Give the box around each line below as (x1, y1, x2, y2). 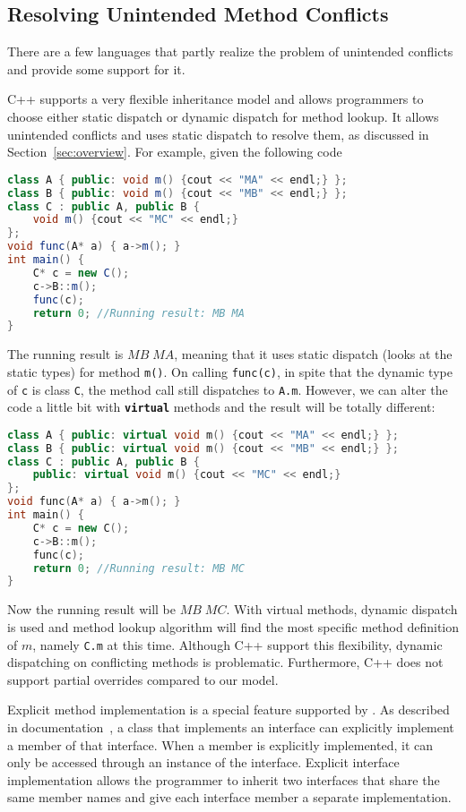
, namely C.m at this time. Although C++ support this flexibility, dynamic (32, 635, 443, 654)
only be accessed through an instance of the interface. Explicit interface (7, 753, 400, 772)
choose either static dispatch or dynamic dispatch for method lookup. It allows (7, 107, 439, 125)
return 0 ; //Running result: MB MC (32, 561, 245, 575)
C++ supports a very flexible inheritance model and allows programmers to (7, 90, 424, 108)
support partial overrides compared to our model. (7, 670, 279, 688)
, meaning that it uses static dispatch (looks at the (174, 345, 453, 363)
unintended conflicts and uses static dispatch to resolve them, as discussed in (7, 124, 429, 143)
